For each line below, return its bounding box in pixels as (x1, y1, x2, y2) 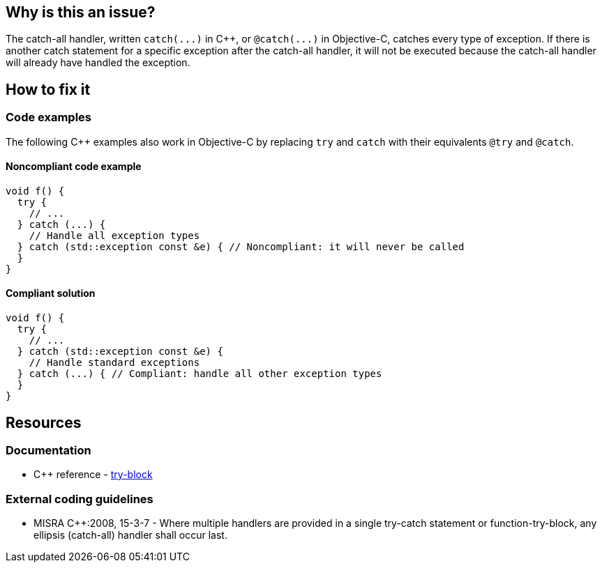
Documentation (6, 443, 91, 457)
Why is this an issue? (6, 3, 156, 21)
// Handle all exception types (29, 229, 200, 241)
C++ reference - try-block (33, 468, 153, 481)
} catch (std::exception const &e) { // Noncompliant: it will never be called (17, 240, 465, 252)
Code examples (6, 110, 92, 125)
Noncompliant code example (6, 160, 142, 173)
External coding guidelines (6, 491, 153, 506)
